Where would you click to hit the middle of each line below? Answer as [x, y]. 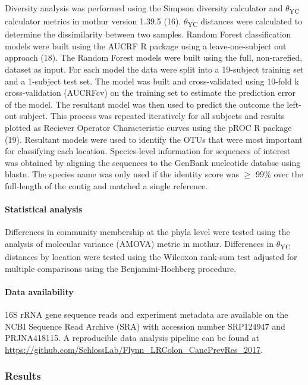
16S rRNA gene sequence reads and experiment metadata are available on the [147, 314]
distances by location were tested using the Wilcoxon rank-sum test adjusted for [151, 257]
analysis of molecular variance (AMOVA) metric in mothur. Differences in [139, 243]
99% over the [279, 174]
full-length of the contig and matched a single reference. [106, 185]
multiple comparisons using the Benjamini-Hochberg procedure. [121, 268]
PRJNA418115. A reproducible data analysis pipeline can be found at [132, 338]
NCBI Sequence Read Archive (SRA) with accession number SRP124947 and [145, 326]
